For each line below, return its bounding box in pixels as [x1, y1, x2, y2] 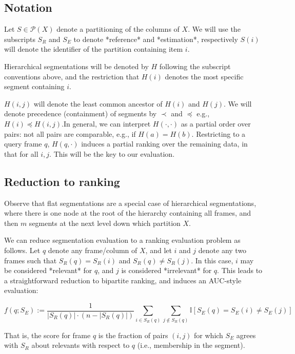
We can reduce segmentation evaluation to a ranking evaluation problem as [4, 235, 241, 245]
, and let [145, 244, 172, 255]
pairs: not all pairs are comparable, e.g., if [4, 128, 136, 139]
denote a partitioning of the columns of [56, 24, 180, 34]
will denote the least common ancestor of [33, 98, 163, 109]
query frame [4, 138, 42, 149]
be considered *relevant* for [4, 265, 92, 276]
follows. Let [4, 244, 41, 255]
